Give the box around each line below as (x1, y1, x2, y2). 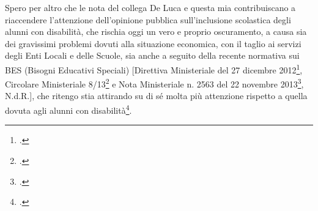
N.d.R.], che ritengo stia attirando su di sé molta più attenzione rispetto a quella (5, 89, 308, 102)
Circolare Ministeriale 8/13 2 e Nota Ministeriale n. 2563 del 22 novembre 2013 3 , (5, 76, 304, 90)
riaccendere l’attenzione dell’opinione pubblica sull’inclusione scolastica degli (5, 13, 291, 26)
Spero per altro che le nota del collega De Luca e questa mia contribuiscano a (5, 1, 296, 13)
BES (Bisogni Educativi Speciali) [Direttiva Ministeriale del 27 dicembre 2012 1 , (5, 61, 303, 76)
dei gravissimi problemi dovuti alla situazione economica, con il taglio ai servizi (5, 37, 301, 50)
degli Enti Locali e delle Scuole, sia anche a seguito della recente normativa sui (5, 49, 300, 62)
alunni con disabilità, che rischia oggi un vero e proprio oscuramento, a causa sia (5, 25, 307, 38)
